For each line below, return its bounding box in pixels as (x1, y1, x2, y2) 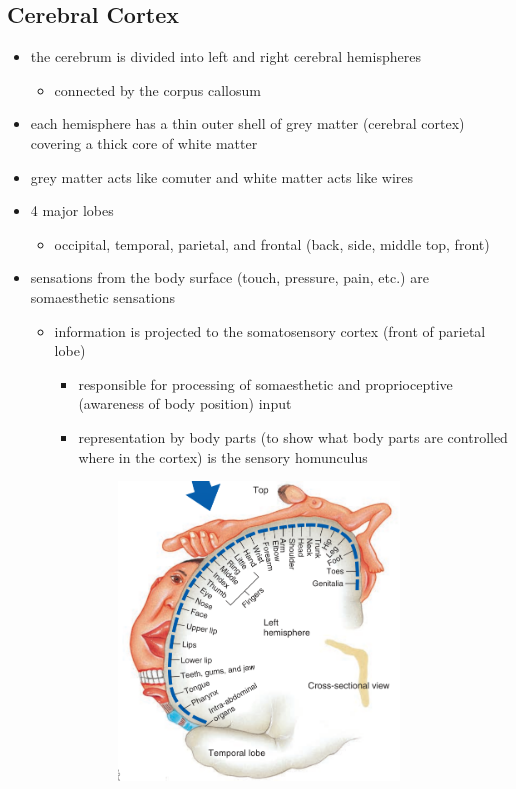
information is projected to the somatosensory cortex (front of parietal (54, 320, 486, 341)
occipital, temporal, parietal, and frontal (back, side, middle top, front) (54, 233, 490, 254)
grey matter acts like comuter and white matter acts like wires (30, 166, 414, 187)
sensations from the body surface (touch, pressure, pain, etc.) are (30, 267, 429, 288)
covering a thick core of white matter (30, 132, 258, 153)
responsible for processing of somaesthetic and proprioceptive (78, 373, 453, 394)
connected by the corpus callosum (54, 79, 261, 100)
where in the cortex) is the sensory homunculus (78, 446, 368, 467)
